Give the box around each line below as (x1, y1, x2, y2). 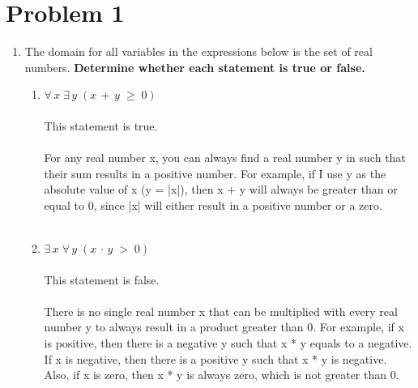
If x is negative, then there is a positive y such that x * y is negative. (44, 350, 387, 367)
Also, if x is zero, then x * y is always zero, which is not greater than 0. (44, 366, 399, 383)
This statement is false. (44, 271, 160, 288)
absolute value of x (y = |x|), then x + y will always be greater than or (44, 181, 398, 198)
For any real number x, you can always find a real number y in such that (44, 149, 406, 166)
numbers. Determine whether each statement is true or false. (24, 58, 365, 75)
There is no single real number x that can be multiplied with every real (44, 302, 398, 319)
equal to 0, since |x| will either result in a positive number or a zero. (44, 196, 382, 213)
